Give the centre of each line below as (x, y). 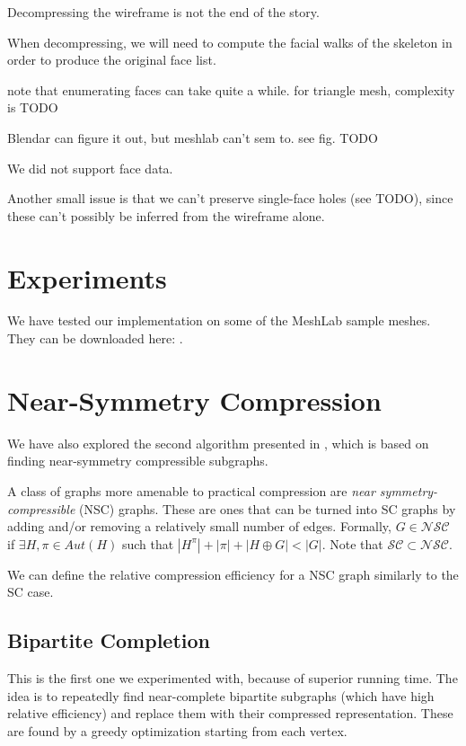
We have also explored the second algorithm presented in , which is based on (218, 443)
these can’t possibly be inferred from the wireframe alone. (166, 215)
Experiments (87, 277)
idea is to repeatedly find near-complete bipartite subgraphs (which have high (221, 695)
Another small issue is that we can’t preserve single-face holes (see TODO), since (230, 198)
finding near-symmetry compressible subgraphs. (138, 461)
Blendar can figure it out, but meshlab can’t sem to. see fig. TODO (193, 137)
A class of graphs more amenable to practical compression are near (191, 490)
